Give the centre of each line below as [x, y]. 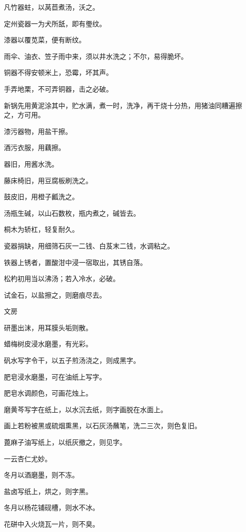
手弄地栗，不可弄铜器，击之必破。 [58, 88]
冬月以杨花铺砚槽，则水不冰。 [52, 507]
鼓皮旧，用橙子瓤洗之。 [41, 197]
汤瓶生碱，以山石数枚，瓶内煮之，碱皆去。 [72, 213]
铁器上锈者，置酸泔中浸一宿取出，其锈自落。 [75, 262]
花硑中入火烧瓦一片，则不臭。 [52, 524]
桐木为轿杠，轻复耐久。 [41, 229]
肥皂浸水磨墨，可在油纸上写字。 [55, 376]
